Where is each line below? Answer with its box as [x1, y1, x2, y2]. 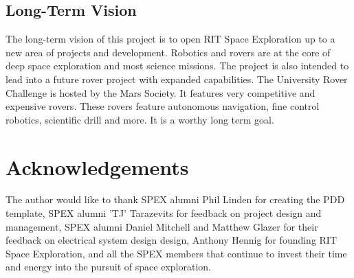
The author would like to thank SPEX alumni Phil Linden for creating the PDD [5, 192, 345, 207]
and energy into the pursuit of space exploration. [5, 259, 211, 274]
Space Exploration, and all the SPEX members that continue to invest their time [5, 246, 347, 260]
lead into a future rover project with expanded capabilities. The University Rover [5, 71, 348, 86]
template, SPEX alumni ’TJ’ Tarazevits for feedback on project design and [5, 206, 322, 220]
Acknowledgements [5, 152, 189, 181]
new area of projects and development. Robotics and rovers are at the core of [5, 45, 331, 59]
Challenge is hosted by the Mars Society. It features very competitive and [5, 85, 316, 100]
